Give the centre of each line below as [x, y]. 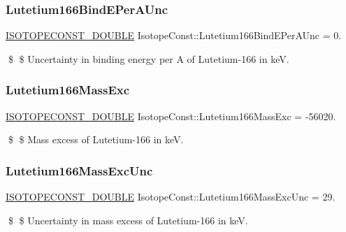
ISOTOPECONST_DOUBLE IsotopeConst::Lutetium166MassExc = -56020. [171, 116]
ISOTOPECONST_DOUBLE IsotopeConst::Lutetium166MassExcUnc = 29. [171, 197]
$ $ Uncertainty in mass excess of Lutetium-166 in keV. [128, 220]
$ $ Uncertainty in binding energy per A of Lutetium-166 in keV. [149, 58]
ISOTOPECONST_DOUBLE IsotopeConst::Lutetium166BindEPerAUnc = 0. [174, 35]
